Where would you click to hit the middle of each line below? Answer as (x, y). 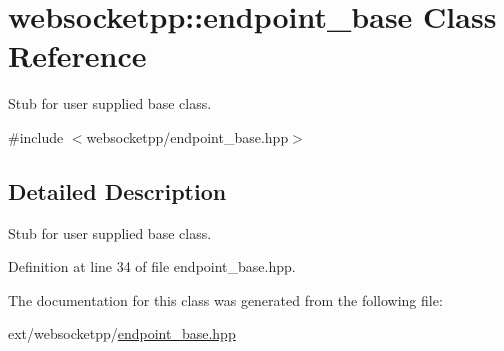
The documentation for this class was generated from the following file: (225, 299)
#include (36, 136)
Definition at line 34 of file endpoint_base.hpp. (152, 266)
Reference (77, 55)
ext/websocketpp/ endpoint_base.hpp (122, 333)
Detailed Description (117, 190)
